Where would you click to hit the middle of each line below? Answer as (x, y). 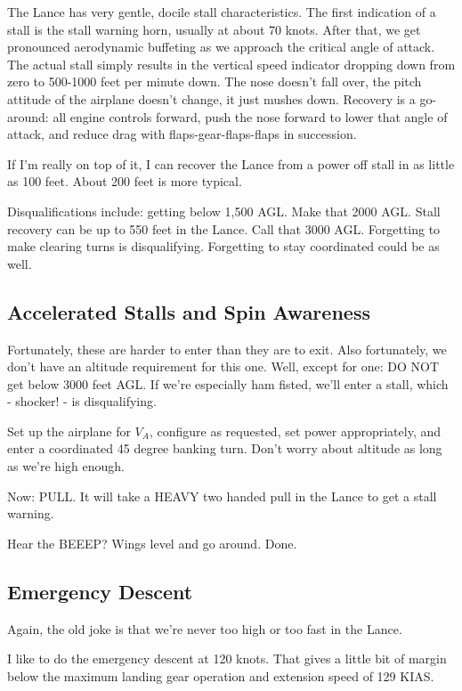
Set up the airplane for (69, 431)
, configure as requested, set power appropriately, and (295, 431)
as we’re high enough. (66, 466)
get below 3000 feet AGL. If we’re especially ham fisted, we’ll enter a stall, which (228, 383)
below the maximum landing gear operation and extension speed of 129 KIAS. (221, 675)
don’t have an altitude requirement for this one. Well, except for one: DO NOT (223, 366)
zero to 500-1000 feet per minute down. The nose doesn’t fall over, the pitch (215, 81)
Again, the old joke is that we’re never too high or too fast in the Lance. (205, 628)
